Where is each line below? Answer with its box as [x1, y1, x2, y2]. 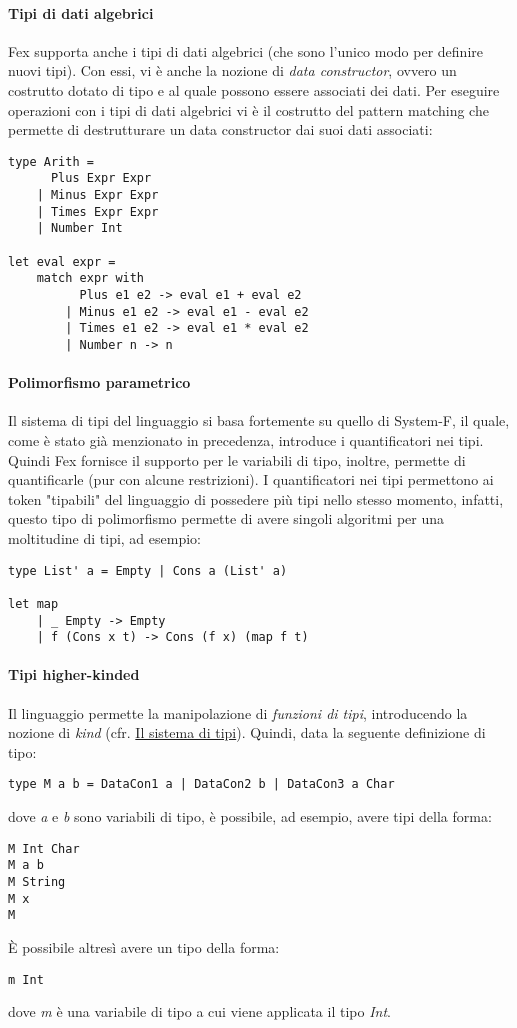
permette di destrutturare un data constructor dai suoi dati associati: [8, 119, 433, 140]
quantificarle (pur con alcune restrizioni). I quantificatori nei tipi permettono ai [8, 469, 494, 490]
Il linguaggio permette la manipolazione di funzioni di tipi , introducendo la [8, 702, 468, 723]
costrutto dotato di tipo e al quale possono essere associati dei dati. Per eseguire [8, 79, 500, 100]
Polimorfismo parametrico [8, 372, 191, 393]
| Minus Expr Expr [36, 188, 159, 203]
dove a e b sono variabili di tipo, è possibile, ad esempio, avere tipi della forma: [8, 806, 492, 827]
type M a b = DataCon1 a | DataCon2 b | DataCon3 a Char [8, 777, 395, 792]
